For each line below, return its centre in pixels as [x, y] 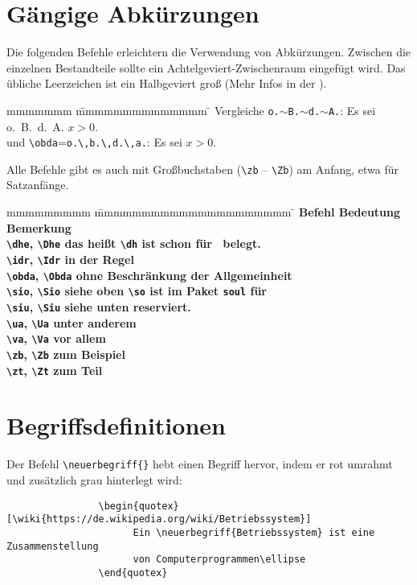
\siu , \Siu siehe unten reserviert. [99, 306]
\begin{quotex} [139, 506]
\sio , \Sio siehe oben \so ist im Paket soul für [137, 291]
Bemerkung [39, 227]
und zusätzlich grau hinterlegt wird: [94, 479]
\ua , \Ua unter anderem [72, 322]
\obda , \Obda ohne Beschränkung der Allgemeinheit [149, 275]
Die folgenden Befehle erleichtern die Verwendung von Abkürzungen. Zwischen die [209, 52]
